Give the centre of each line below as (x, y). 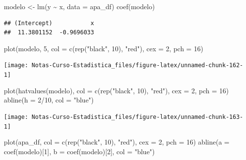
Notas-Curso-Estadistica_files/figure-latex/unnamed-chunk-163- (137, 117)
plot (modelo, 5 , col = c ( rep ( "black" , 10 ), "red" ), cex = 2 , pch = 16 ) (104, 48)
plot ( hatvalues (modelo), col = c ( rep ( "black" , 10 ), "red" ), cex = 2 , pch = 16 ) (116, 90)
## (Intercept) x (49, 23)
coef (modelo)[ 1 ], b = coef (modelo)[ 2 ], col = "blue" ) (79, 151)
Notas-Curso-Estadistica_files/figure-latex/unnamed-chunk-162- (137, 65)
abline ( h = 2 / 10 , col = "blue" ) (49, 100)
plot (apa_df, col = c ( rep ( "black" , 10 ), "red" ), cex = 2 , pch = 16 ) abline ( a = (117, 142)
